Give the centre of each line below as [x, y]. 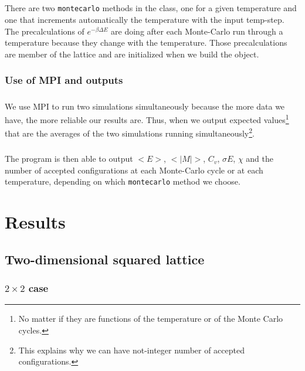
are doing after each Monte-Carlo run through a [197, 31]
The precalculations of [45, 31]
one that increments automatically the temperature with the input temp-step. [145, 20]
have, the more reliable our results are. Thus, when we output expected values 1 [147, 119]
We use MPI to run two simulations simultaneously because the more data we [145, 106]
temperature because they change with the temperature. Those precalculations [146, 42]
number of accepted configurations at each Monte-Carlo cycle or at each [134, 170]
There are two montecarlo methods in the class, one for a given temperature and [151, 8]
